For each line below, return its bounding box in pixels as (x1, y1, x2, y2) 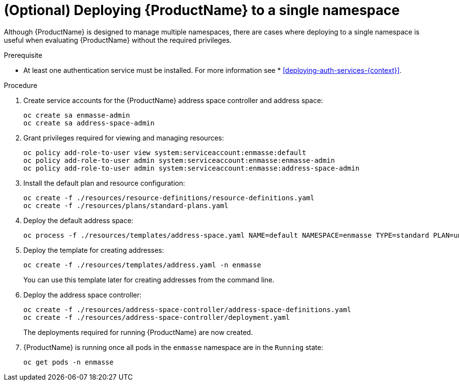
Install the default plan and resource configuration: (23, 178, 185, 187)
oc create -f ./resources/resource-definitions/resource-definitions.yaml (23, 193, 315, 202)
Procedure (4, 81, 37, 89)
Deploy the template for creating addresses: (23, 245, 164, 254)
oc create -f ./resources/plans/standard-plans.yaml (23, 201, 229, 210)
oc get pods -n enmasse (23, 358, 114, 366)
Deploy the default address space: (23, 216, 134, 225)
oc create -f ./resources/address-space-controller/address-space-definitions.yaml (23, 305, 352, 314)
